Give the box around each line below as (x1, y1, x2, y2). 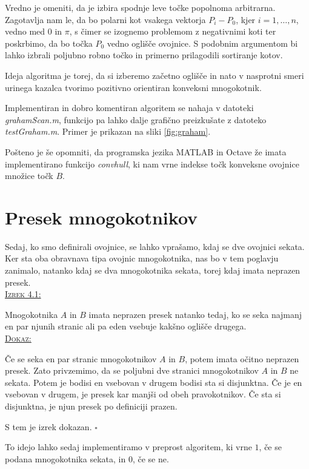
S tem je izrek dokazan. (5, 420, 92, 433)
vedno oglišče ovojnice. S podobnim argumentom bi (107, 36, 298, 49)
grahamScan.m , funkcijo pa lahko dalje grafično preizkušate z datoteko (5, 113, 267, 126)
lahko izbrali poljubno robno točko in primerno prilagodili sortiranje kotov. (5, 49, 283, 61)
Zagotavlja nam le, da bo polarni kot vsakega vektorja (5, 13, 206, 25)
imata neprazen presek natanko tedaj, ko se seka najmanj (88, 308, 302, 320)
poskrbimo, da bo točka (5, 36, 93, 49)
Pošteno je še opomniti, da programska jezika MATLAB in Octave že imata (5, 145, 287, 158)
